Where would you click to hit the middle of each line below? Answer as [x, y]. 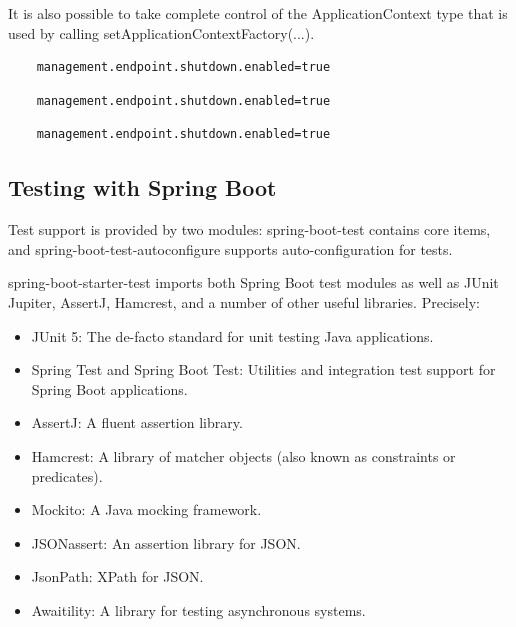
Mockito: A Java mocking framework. [146, 509]
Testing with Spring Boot [142, 187]
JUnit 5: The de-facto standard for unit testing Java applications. [232, 335]
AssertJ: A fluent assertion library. [137, 422]
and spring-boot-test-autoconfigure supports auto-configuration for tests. [230, 248]
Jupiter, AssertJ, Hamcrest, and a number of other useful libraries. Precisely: [244, 301]
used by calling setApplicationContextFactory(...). [161, 32]
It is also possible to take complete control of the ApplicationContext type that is [258, 13]
